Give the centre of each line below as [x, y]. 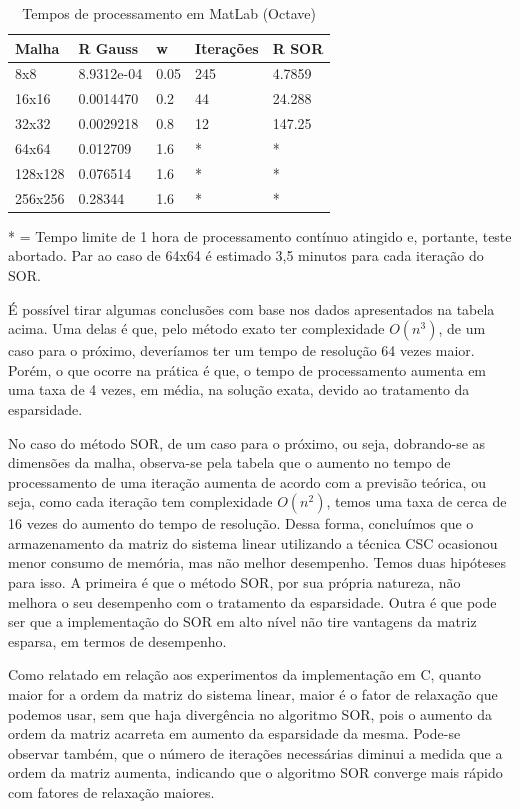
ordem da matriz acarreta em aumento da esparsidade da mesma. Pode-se [234, 733]
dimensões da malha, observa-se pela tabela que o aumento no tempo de [229, 462]
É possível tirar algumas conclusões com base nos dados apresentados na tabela [251, 308]
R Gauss [108, 47]
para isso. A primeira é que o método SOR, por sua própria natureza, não [234, 582]
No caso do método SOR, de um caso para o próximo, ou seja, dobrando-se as [247, 442]
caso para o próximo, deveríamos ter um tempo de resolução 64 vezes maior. [241, 350]
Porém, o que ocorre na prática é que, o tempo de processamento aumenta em [247, 369]
